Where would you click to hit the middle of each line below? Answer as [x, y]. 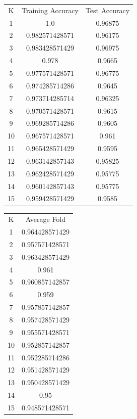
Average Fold [46, 219]
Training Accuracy [50, 10]
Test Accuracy [108, 10]
